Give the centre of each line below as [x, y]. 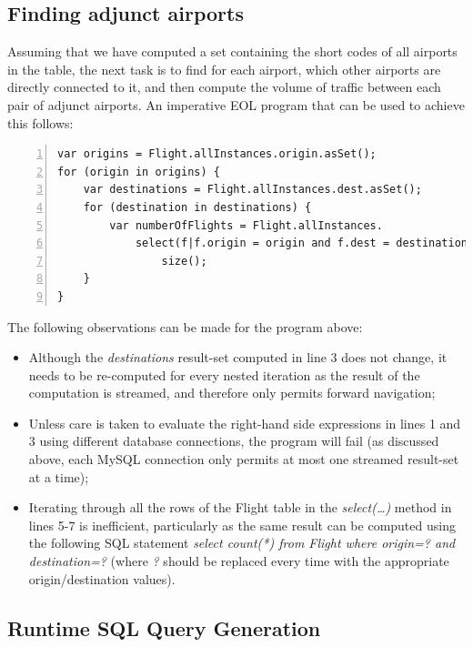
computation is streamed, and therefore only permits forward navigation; [232, 393]
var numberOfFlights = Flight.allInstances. [246, 225]
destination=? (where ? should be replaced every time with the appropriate [239, 561]
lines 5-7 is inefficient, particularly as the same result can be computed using [242, 525]
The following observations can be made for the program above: [185, 326]
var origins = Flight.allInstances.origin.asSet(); [217, 154]
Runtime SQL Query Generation [164, 627]
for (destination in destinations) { [197, 207]
